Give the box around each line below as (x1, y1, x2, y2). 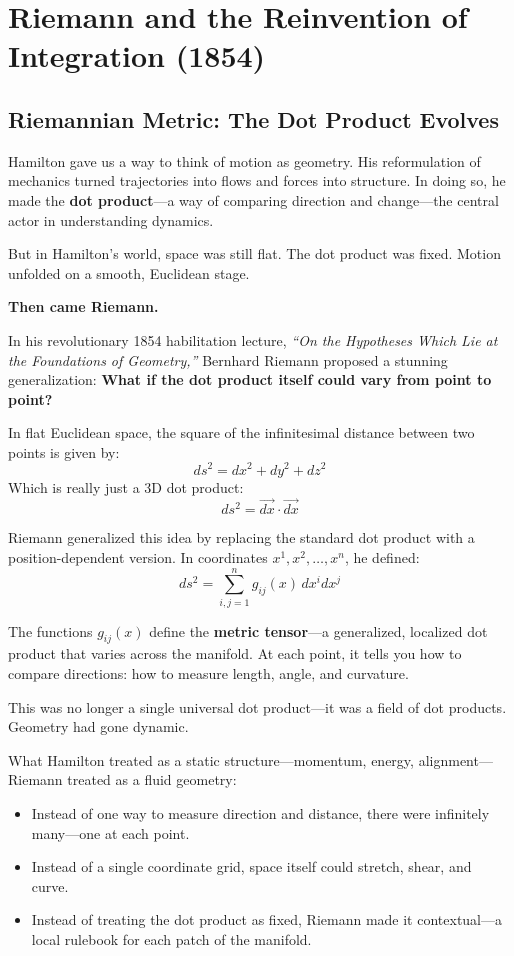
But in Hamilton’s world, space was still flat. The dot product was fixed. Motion (8, 243, 501, 264)
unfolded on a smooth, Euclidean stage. (8, 262, 250, 283)
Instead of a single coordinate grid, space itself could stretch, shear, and (31, 856, 472, 877)
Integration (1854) (8, 35, 266, 76)
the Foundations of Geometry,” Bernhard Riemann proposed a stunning (8, 349, 448, 370)
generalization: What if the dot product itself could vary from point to (8, 369, 492, 390)
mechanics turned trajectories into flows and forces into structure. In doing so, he (8, 170, 506, 191)
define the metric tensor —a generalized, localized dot (149, 620, 488, 641)
